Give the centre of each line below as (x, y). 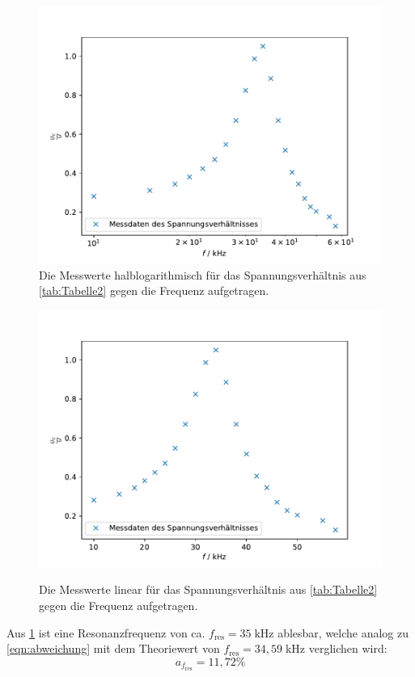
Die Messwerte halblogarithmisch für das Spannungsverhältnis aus (203, 274)
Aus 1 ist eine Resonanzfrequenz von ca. (106, 632)
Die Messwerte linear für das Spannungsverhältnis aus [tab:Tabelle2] (208, 589)
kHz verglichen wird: (336, 648)
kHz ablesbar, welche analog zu (332, 632)
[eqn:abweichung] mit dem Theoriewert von (113, 648)
